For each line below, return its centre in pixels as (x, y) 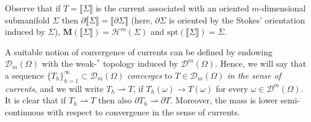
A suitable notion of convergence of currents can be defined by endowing (139, 51)
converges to (150, 75)
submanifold (27, 20)
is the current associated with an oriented (172, 8)
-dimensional (283, 8)
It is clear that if (36, 100)
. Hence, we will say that (260, 63)
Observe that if (33, 8)
